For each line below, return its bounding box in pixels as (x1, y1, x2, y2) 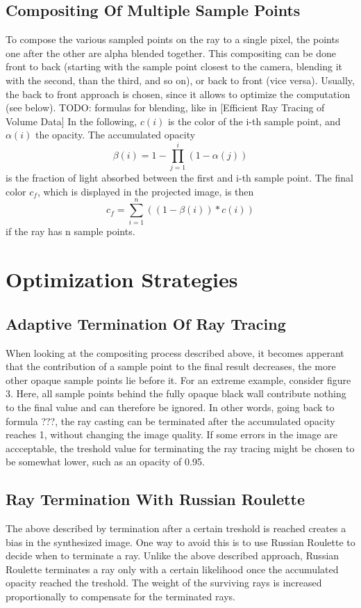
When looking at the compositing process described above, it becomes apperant (6, 345, 344, 360)
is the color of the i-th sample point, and (167, 113, 341, 128)
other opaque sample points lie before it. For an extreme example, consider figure (6, 372, 351, 387)
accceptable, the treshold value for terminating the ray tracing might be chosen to (6, 440, 355, 455)
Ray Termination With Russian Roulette (6, 488, 305, 510)
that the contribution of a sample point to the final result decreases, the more (6, 359, 336, 374)
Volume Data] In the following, (6, 113, 137, 128)
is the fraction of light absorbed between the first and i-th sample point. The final (6, 170, 353, 185)
